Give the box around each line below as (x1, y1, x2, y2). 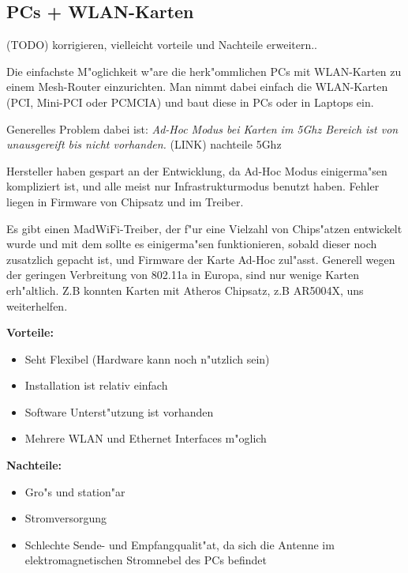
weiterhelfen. (6, 297, 68, 314)
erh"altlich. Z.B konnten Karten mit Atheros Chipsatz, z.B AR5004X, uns (6, 281, 364, 298)
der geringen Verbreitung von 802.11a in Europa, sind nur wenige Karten (6, 266, 360, 283)
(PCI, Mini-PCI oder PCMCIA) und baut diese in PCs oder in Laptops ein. (6, 93, 374, 110)
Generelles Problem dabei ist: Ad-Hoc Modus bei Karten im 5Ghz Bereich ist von (6, 120, 399, 137)
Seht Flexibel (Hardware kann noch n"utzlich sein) (24, 350, 270, 367)
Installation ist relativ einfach (24, 377, 168, 394)
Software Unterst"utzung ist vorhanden (24, 403, 214, 420)
